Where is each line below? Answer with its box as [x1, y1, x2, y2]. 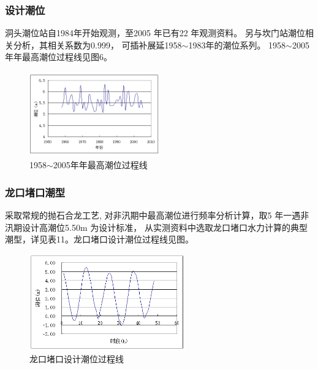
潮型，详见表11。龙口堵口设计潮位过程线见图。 [5, 233, 194, 246]
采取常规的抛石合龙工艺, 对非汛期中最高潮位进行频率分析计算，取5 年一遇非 [5, 209, 309, 222]
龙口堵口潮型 [5, 184, 66, 200]
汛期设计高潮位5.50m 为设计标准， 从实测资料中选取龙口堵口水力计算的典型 [5, 220, 308, 233]
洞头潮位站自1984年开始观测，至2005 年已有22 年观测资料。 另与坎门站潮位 [5, 26, 305, 39]
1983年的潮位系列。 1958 [188, 38, 286, 51]
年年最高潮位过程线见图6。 [5, 50, 112, 63]
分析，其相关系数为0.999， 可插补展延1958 [13, 38, 182, 51]
